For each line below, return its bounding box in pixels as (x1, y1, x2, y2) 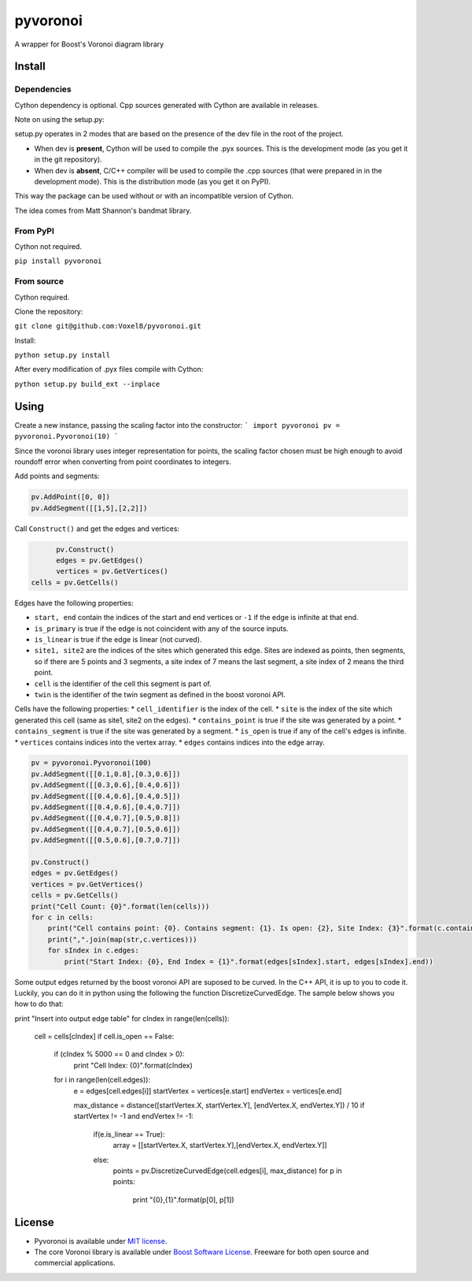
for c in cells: (31, 912, 94, 922)
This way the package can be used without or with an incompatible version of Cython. (14, 191, 294, 201)
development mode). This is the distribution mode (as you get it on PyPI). (34, 177, 271, 187)
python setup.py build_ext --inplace (14, 379, 160, 388)
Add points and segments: (14, 471, 100, 481)
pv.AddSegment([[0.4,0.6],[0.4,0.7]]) (31, 803, 181, 811)
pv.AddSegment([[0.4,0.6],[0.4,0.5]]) (31, 792, 181, 800)
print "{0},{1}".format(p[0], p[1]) (132, 1194, 235, 1205)
